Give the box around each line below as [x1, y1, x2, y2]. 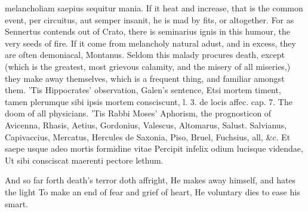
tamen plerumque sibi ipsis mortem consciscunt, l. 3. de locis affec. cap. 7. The [5, 95, 292, 107]
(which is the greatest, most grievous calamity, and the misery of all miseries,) [5, 60, 291, 72]
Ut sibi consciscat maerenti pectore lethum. [5, 153, 164, 166]
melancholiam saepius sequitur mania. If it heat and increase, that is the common [5, 2, 303, 14]
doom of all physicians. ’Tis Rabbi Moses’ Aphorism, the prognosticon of [5, 107, 272, 119]
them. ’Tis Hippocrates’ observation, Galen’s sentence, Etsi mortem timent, [5, 84, 281, 96]
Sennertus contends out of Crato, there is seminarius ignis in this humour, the [5, 25, 290, 38]
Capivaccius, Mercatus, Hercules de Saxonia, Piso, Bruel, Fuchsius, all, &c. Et [5, 130, 291, 143]
